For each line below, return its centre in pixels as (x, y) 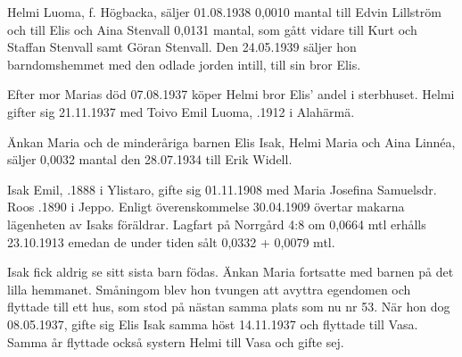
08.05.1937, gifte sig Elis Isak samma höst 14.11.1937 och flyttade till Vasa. (213, 324)
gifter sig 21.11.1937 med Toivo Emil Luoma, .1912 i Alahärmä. (181, 111)
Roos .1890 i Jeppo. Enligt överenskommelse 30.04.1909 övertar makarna (206, 207)
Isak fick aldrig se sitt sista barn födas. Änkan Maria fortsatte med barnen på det (231, 272)
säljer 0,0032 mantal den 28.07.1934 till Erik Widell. (150, 159)
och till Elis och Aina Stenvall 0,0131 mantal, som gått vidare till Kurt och (212, 29)
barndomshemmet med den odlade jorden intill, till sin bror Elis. (184, 64)
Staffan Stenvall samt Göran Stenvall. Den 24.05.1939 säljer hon (182, 47)
